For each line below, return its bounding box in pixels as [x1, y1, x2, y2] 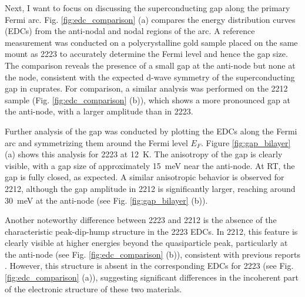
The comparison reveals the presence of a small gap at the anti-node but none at [5, 59, 296, 71]
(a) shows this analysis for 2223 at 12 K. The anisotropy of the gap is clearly [5, 148, 283, 160]
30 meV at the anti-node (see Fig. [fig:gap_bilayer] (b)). [5, 194, 208, 206]
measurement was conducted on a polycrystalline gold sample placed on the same [5, 36, 298, 48]
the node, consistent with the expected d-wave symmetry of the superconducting [5, 70, 295, 83]
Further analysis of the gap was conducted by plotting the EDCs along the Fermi [5, 124, 297, 137]
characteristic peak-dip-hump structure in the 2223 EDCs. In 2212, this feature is [5, 225, 298, 237]
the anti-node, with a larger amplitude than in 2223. [5, 105, 193, 117]
